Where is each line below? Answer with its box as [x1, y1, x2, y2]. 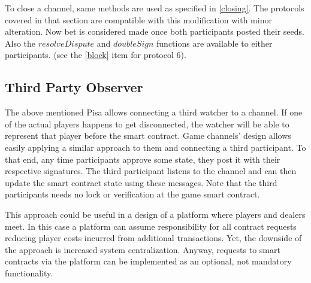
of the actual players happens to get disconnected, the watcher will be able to [5, 117, 289, 130]
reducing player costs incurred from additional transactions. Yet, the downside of [5, 232, 302, 244]
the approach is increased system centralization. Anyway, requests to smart [5, 243, 280, 255]
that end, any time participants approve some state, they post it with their [5, 153, 280, 165]
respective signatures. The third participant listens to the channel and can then [5, 165, 297, 177]
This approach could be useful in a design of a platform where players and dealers [5, 208, 306, 220]
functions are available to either [156, 36, 273, 49]
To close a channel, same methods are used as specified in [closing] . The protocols [5, 2, 304, 14]
